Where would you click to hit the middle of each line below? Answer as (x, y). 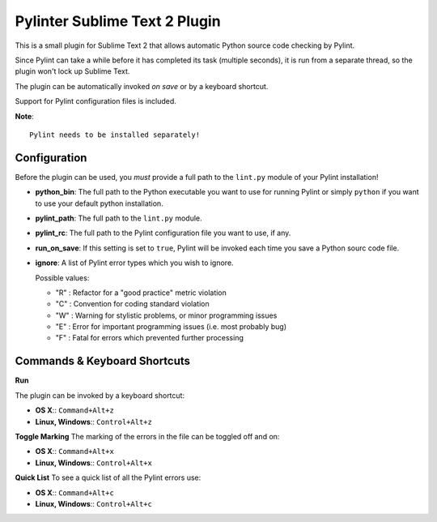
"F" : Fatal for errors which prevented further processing (150, 338)
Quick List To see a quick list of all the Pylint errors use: (108, 477)
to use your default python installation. (99, 203)
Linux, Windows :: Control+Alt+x (94, 463)
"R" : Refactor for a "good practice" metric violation (141, 293)
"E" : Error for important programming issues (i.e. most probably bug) (171, 327)
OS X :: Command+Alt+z (75, 410)
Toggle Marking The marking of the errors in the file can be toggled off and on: (147, 436)
